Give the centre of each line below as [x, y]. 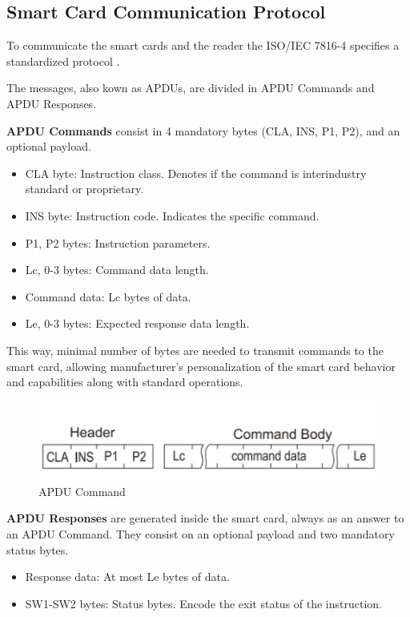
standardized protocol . [63, 60]
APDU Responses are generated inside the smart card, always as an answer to [205, 518]
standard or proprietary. [84, 189]
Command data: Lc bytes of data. [108, 296]
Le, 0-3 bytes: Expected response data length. [137, 323]
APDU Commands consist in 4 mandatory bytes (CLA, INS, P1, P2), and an [203, 130]
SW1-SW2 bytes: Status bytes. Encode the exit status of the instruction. [204, 603]
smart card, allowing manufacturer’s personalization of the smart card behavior [201, 366]
